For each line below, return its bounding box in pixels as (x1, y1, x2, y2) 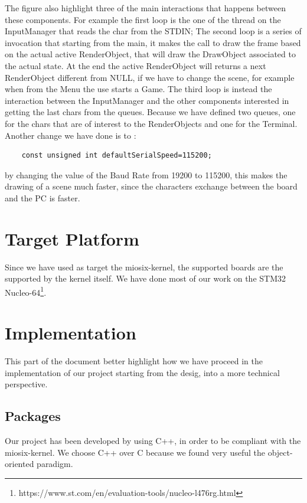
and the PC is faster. (5, 191, 80, 204)
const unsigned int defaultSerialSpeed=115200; (21, 151, 212, 160)
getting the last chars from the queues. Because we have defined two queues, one (5, 106, 296, 118)
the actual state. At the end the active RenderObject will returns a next (5, 59, 266, 71)
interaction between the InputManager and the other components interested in (5, 94, 289, 106)
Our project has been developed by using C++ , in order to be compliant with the (5, 435, 301, 447)
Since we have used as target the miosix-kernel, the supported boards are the (5, 260, 283, 273)
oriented (5, 458, 34, 470)
